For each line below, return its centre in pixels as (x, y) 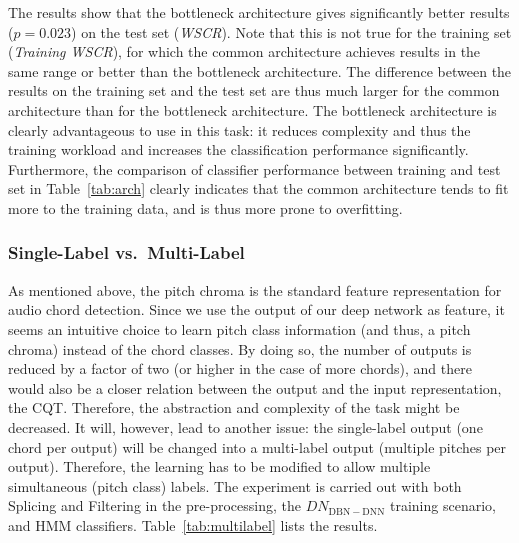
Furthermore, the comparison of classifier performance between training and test (254, 168)
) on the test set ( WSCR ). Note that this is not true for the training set (291, 31)
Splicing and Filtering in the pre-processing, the (154, 505)
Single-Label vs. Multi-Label (126, 252)
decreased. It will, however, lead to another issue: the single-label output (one (245, 426)
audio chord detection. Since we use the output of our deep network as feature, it (256, 309)
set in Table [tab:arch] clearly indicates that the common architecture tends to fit (258, 188)
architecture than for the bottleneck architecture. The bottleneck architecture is (252, 109)
